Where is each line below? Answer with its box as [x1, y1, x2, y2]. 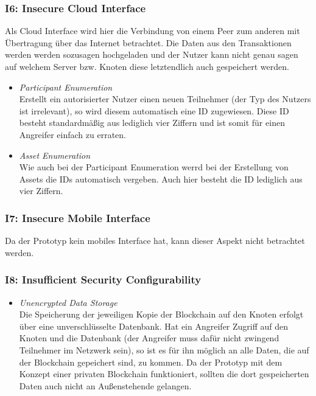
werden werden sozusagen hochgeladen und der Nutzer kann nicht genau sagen [5, 48, 298, 61]
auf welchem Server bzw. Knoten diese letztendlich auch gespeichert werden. [5, 60, 289, 72]
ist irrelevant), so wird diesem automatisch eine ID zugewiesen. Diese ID [19, 104, 289, 117]
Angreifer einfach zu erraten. [19, 128, 126, 141]
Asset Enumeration [19, 148, 91, 161]
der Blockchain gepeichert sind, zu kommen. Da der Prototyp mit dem [19, 355, 283, 368]
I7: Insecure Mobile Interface [5, 210, 150, 225]
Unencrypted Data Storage [19, 296, 118, 308]
